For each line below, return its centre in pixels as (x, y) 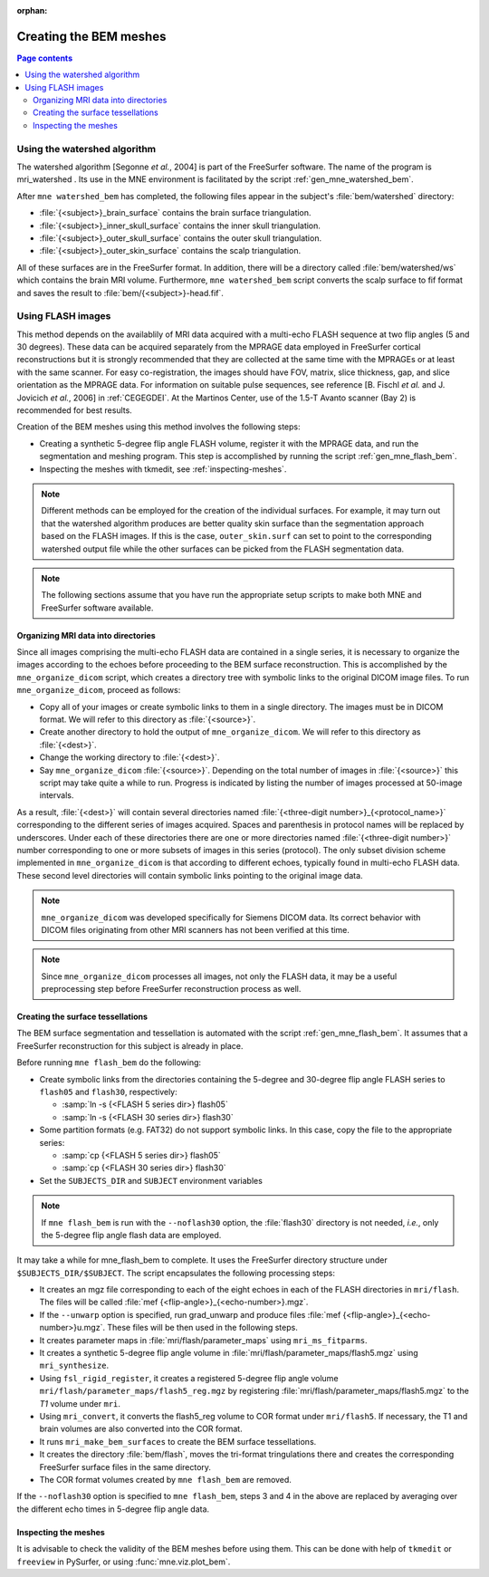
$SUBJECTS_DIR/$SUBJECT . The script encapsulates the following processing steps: (176, 1273)
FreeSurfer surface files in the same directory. (125, 1466)
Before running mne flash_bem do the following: (109, 1063)
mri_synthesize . (74, 1365)
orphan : (32, 10)
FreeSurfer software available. (97, 608)
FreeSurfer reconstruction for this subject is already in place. (130, 1045)
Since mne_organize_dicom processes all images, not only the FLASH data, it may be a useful (219, 976)
